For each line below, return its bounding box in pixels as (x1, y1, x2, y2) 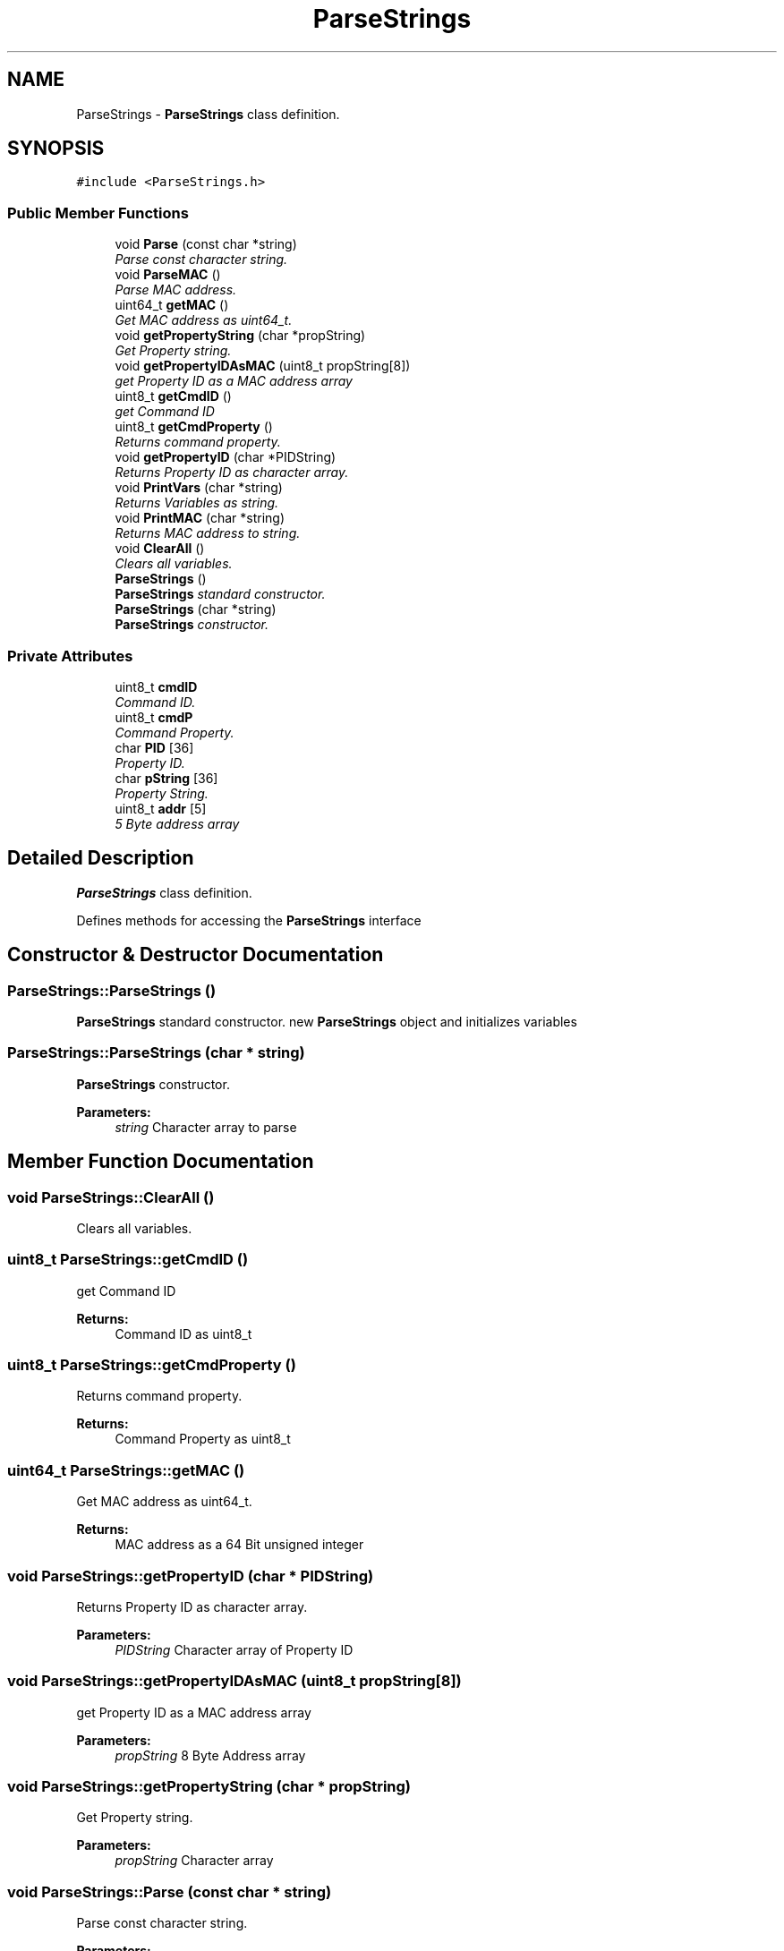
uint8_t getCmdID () (115, 388, 232, 405)
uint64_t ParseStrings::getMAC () (7, 1461, 245, 1479)
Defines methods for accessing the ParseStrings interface (76, 912, 422, 928)
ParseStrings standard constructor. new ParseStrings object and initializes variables (76, 1014, 577, 1029)
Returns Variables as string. (115, 495, 279, 511)
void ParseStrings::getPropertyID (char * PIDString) (7, 1566, 374, 1585)
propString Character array (115, 1853, 274, 1869)
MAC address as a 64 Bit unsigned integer (115, 1537, 364, 1553)
